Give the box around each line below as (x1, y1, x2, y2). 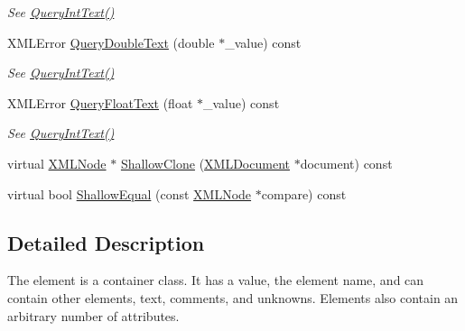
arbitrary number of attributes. (7, 306, 180, 325)
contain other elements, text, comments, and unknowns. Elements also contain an (7, 288, 459, 307)
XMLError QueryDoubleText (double (7, 32, 215, 51)
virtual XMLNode (7, 153, 107, 172)
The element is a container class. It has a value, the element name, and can (7, 271, 424, 290)
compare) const (261, 184, 347, 203)
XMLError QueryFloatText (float (7, 93, 193, 112)
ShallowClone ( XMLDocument (120, 153, 290, 172)
